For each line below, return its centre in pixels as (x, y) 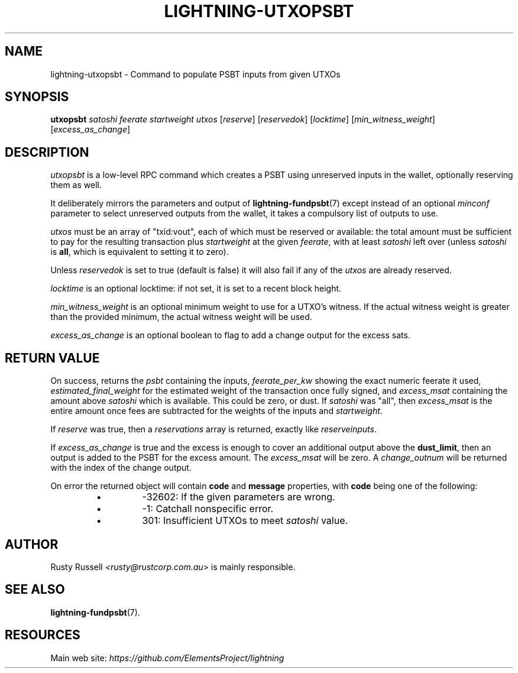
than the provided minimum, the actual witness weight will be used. (181, 317)
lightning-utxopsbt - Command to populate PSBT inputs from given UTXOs (195, 74)
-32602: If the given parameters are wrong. (239, 497)
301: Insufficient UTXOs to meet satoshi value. (245, 521)
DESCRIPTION (47, 152)
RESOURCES (43, 635)
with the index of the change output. (121, 468)
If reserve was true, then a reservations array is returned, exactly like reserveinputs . (213, 429)
